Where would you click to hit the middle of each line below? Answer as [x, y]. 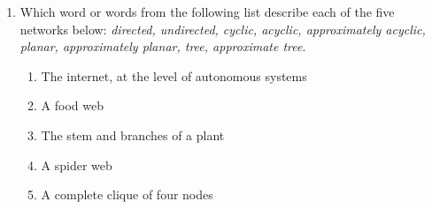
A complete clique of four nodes [127, 194]
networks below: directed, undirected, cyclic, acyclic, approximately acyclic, [223, 29]
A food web [72, 105]
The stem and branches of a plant [133, 134]
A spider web [77, 164]
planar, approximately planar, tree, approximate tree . [163, 46]
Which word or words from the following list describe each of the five [207, 11]
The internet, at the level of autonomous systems [174, 75]
